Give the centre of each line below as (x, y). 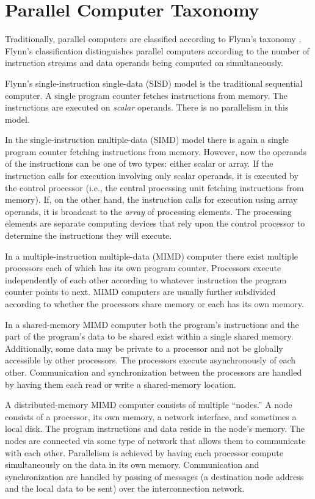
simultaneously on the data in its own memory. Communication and (132, 464)
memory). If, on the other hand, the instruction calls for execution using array (151, 199)
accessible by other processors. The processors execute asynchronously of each (150, 360)
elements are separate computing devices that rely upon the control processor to (155, 223)
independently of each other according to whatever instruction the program (146, 279)
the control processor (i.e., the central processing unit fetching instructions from (154, 187)
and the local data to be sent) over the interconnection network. (125, 488)
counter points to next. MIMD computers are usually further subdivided (140, 292)
